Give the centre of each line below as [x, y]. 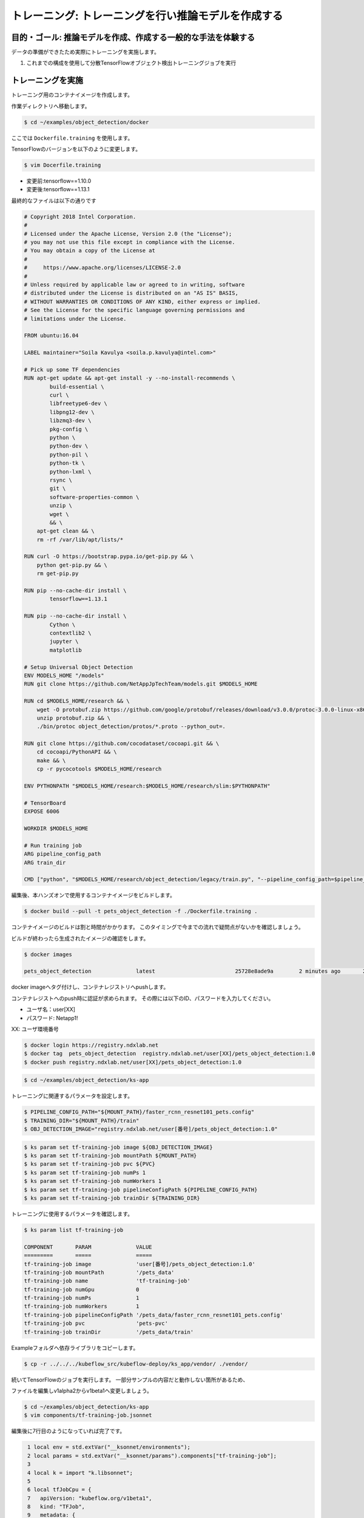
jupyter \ [64, 642]
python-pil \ [69, 454]
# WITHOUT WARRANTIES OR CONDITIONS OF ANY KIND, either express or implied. [142, 301]
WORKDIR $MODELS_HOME [56, 828]
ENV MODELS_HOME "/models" [64, 675]
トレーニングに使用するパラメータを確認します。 [72, 1214]
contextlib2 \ [70, 633]
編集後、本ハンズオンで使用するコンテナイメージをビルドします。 [93, 895]
